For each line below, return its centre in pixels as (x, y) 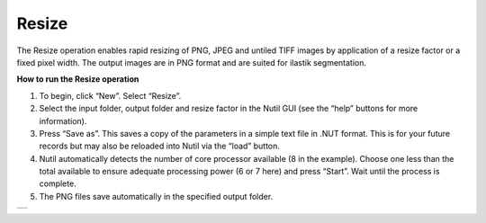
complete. (58, 183)
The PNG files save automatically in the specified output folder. (156, 196)
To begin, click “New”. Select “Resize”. (110, 95)
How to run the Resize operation (78, 79)
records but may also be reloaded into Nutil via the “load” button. (160, 146)
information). (63, 120)
